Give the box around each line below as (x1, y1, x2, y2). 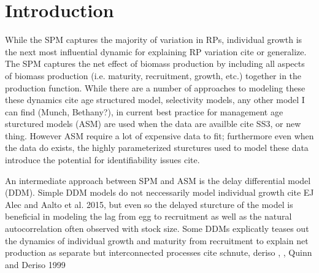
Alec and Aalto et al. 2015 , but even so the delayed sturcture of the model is (5, 198, 293, 210)
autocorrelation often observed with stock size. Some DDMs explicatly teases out (5, 222, 309, 235)
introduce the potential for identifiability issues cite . (5, 153, 200, 166)
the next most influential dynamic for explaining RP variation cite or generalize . (5, 45, 307, 58)
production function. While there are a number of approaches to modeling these (5, 81, 306, 94)
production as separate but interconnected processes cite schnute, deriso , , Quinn (5, 246, 312, 259)
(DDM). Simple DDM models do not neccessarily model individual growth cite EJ (5, 186, 314, 199)
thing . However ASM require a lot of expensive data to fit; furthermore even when (5, 129, 314, 142)
